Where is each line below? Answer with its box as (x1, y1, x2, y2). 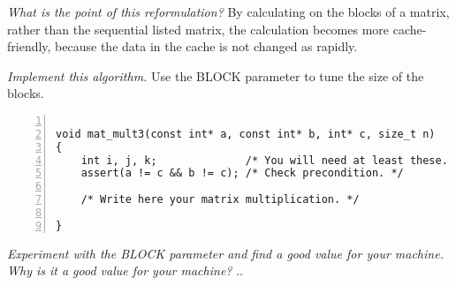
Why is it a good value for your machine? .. (7, 261, 243, 280)
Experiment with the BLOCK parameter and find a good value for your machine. (7, 244, 444, 262)
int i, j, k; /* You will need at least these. (80, 154, 448, 167)
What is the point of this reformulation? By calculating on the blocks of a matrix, (7, 3, 450, 20)
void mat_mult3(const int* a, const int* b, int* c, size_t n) (56, 127, 436, 140)
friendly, (7, 37, 51, 56)
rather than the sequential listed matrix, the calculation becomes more (7, 19, 390, 38)
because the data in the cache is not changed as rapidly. (55, 37, 358, 56)
